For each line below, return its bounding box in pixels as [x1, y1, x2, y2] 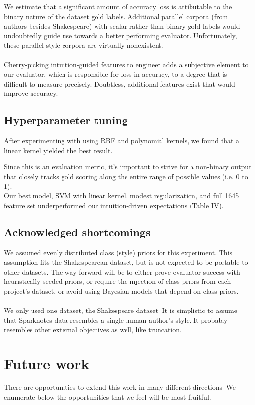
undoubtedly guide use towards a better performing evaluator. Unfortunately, [4, 30, 237, 40]
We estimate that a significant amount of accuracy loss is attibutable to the [4, 1, 232, 11]
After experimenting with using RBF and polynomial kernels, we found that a [4, 135, 240, 146]
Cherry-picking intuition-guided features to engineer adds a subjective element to [4, 59, 249, 69]
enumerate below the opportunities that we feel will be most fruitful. [4, 391, 211, 402]
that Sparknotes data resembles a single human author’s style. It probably [4, 314, 228, 325]
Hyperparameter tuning [4, 112, 128, 127]
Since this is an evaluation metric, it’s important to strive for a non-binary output [4, 161, 252, 172]
